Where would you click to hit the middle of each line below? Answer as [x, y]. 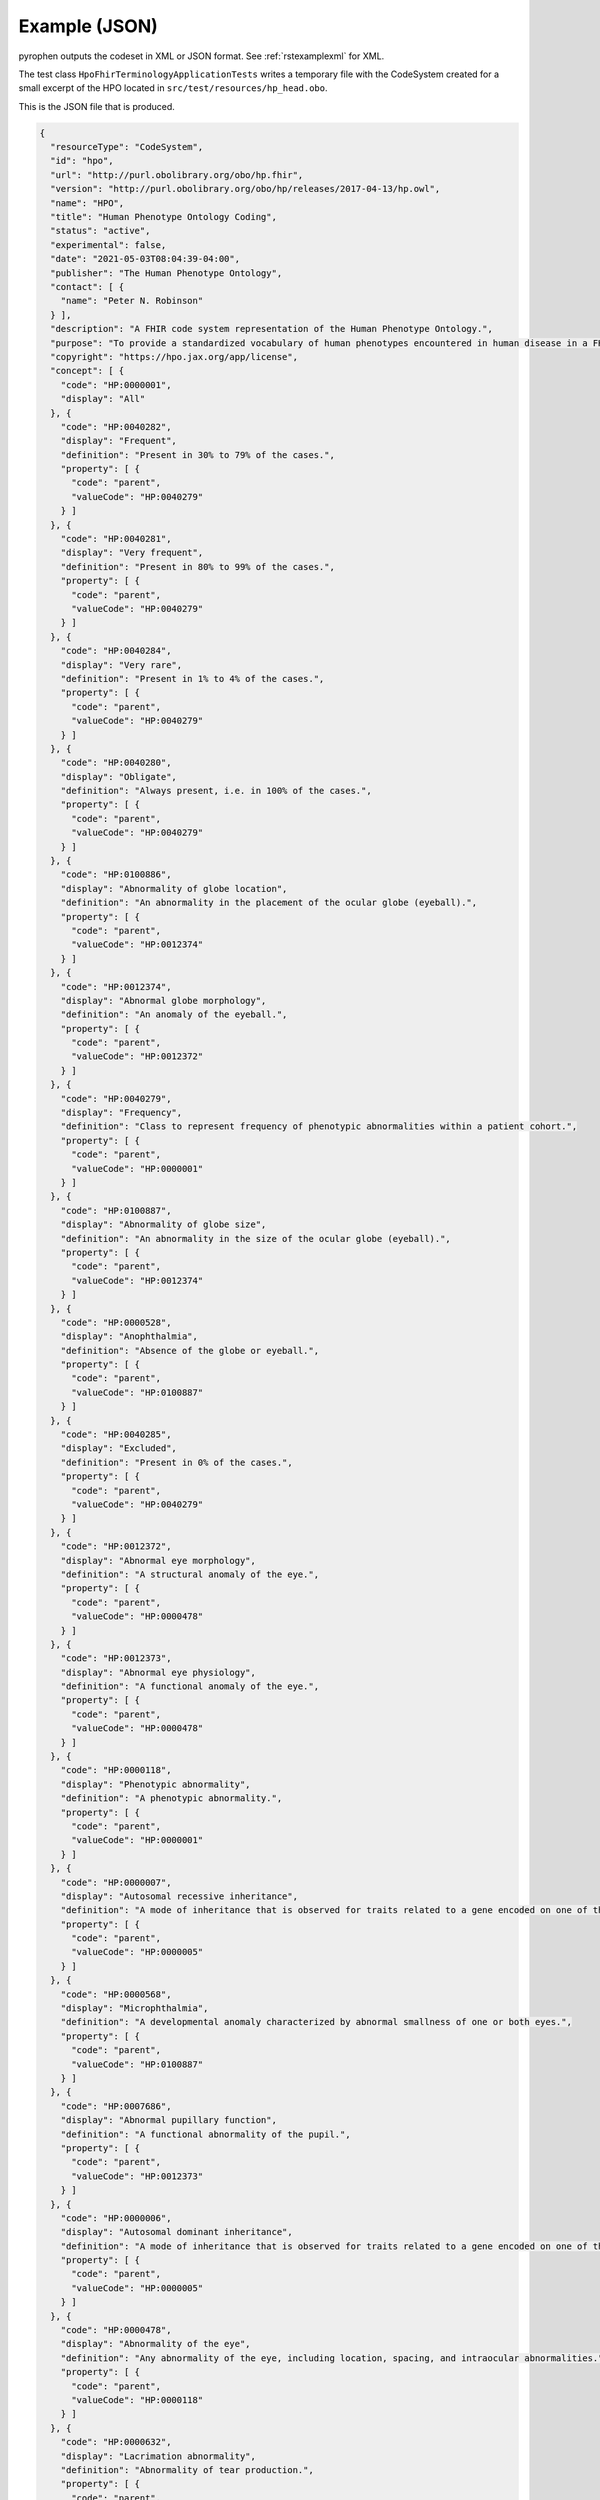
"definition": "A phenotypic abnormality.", [171, 1798]
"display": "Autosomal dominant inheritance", [177, 2232]
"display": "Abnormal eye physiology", [158, 1672]
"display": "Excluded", [118, 1448]
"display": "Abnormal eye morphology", [158, 1560]
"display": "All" [103, 399]
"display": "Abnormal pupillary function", [168, 2120]
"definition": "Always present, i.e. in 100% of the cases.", [216, 791]
